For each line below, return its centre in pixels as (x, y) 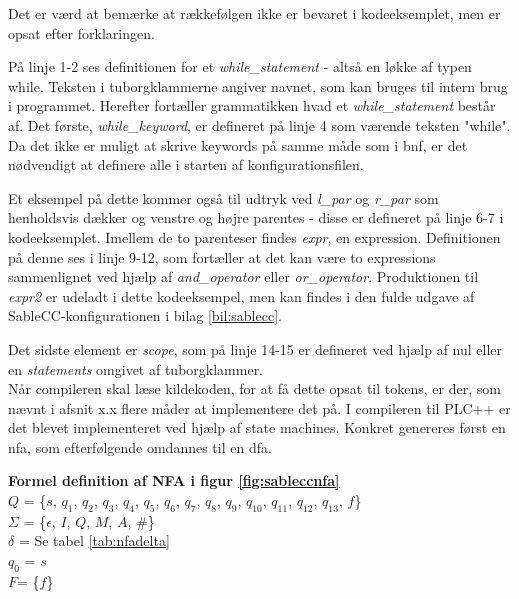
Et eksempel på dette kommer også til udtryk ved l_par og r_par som (223, 197)
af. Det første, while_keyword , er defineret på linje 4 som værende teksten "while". (259, 124)
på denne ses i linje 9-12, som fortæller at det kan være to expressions (222, 256)
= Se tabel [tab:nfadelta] (94, 540)
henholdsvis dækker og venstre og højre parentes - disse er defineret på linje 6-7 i (256, 217)
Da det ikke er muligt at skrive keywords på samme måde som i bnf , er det (238, 144)
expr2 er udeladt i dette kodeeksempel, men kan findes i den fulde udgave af (241, 295)
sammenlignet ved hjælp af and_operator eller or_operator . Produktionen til (243, 276)
